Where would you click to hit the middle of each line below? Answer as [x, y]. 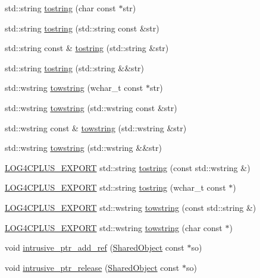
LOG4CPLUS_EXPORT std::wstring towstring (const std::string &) [131, 207]
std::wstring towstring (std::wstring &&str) [83, 148]
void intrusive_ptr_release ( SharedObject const [92, 267]
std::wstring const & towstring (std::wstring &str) [96, 127]
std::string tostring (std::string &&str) [75, 67]
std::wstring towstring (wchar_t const [74, 88]
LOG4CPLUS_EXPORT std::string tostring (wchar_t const [115, 187]
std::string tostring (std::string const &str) [82, 28]
